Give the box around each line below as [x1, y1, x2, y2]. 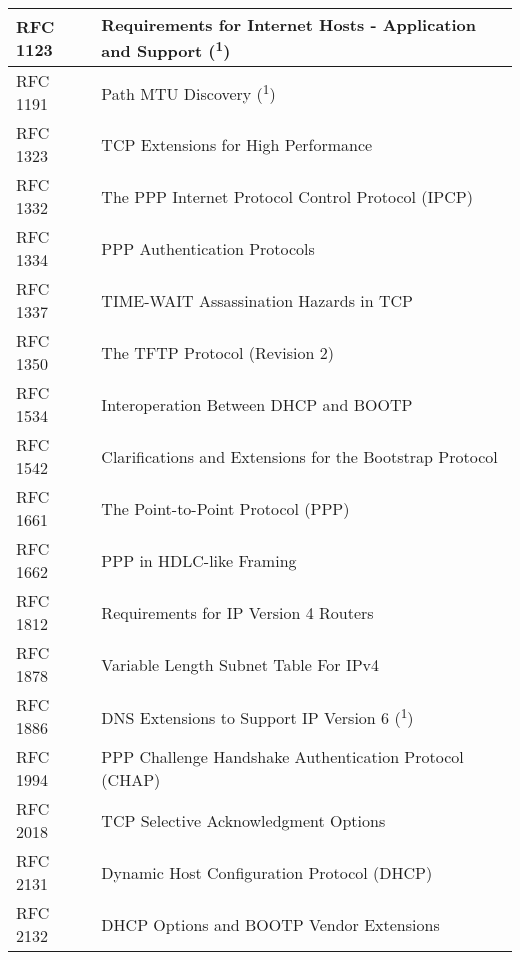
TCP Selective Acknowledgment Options [101, 808, 386, 832]
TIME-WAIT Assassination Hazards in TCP [101, 288, 413, 312]
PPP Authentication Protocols [101, 236, 315, 260]
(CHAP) [101, 768, 161, 792]
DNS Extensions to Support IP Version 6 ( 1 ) [101, 703, 414, 730]
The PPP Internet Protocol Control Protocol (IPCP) [101, 184, 473, 208]
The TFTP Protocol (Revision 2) [101, 340, 334, 364]
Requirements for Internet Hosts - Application [101, 13, 477, 36]
